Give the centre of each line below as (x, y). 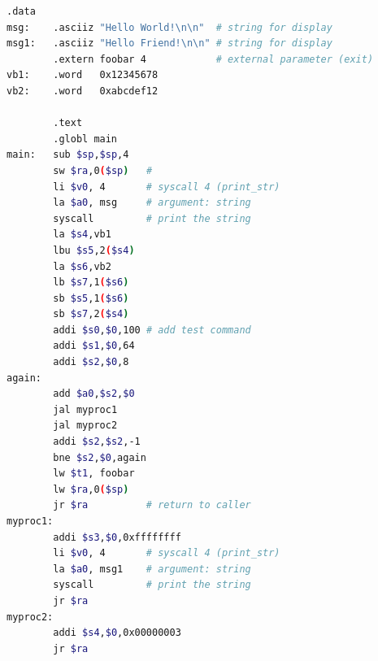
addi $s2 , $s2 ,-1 (97, 442)
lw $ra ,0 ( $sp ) (91, 489)
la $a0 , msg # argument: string (152, 203)
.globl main (85, 139)
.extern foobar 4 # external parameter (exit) (213, 59)
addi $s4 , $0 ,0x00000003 (117, 633)
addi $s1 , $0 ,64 (94, 346)
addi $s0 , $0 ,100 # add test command (152, 330)
